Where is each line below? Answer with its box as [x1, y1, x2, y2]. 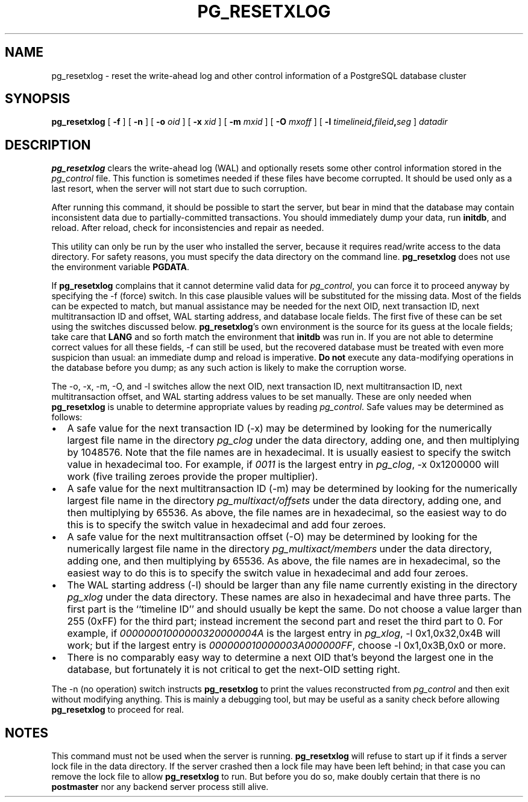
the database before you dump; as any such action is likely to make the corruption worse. [51, 362, 407, 373]
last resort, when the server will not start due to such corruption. [51, 183, 307, 194]
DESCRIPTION [5, 137, 91, 153]
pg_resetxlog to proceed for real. [51, 704, 184, 715]
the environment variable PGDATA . [51, 262, 190, 273]
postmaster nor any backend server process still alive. [51, 781, 269, 792]
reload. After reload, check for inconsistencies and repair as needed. [51, 223, 324, 233]
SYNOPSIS [5, 91, 71, 107]
